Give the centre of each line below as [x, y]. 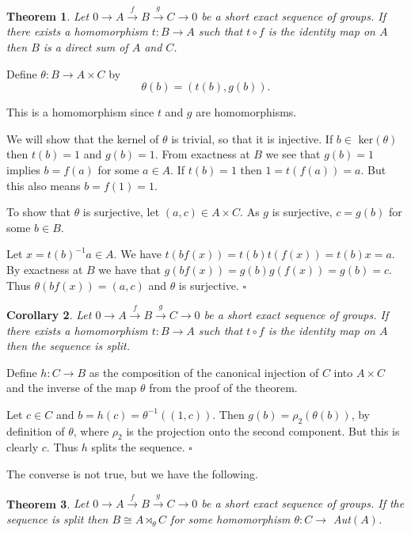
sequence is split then [57, 519]
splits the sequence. [138, 447]
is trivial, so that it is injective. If [252, 138]
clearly [23, 447]
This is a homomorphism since [80, 112]
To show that [38, 212]
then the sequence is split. [68, 346]
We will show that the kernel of [83, 138]
